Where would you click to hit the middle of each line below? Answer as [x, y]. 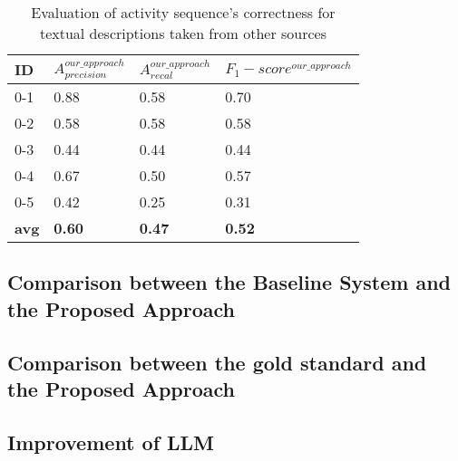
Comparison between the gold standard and [217, 362]
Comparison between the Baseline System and [229, 282]
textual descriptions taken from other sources [183, 33]
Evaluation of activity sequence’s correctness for [183, 12]
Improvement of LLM [111, 442]
